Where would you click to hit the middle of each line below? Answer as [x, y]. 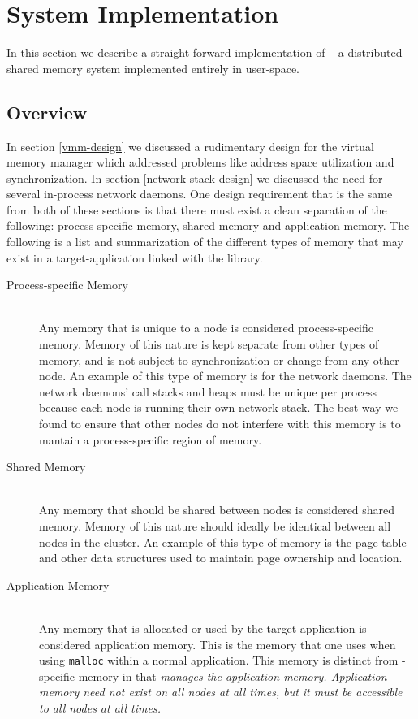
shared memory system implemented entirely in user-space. [153, 68]
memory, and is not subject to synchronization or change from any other [219, 359]
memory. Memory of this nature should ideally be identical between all [215, 525]
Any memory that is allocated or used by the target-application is [203, 628]
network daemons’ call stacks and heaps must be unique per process [208, 391]
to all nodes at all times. [100, 707]
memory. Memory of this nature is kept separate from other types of [209, 344]
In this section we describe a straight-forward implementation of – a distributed [205, 52]
